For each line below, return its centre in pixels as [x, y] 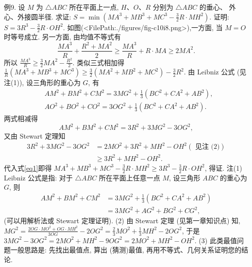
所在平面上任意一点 [129, 177]
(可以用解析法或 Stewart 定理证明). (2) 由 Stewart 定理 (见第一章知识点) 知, [122, 221]
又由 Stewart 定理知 [35, 136]
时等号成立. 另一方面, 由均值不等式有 [63, 37]
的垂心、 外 [218, 7]
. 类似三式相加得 [99, 62]
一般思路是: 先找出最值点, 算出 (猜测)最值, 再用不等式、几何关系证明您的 [126, 250]
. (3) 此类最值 [216, 240]
